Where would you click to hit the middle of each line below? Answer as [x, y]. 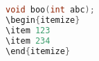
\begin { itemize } [43, 20]
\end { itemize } [38, 51]
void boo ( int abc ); [50, 10]
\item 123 [28, 30]
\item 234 [28, 41]
